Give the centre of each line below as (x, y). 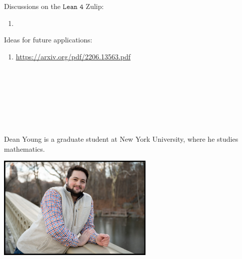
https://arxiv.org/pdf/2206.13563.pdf (73, 56)
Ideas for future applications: (48, 40)
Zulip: (95, 6)
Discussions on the (32, 6)
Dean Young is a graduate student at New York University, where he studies (121, 138)
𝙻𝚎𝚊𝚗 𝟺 (73, 7)
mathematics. (24, 148)
